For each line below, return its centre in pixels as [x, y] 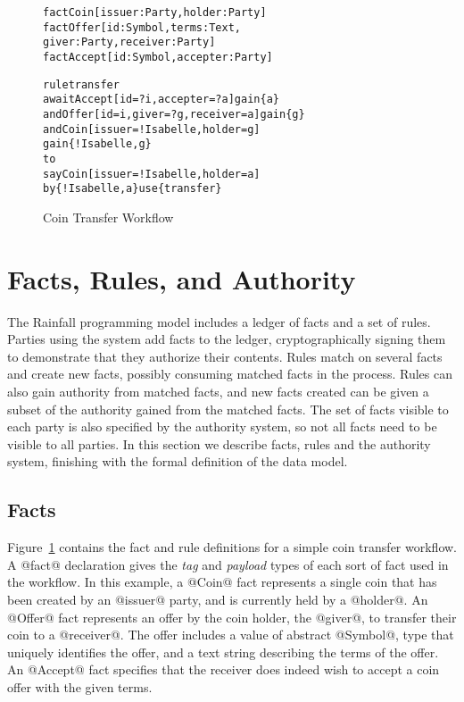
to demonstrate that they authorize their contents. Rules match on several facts [225, 356]
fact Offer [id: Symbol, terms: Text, [142, 27]
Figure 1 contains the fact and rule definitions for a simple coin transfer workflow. [232, 547]
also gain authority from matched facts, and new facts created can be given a [218, 391]
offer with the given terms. [80, 686]
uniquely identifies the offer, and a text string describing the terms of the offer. [223, 652]
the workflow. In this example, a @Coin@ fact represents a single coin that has [222, 582]
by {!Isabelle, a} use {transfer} [133, 189]
